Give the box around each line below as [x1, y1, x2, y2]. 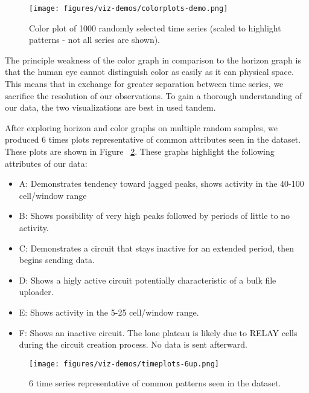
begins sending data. [19, 253, 95, 266]
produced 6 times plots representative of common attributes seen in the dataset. [5, 133, 301, 146]
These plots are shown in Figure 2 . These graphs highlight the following [5, 145, 275, 157]
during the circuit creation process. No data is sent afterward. [19, 338, 247, 351]
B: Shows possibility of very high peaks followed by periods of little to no [19, 209, 290, 222]
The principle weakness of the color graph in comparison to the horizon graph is [5, 53, 301, 66]
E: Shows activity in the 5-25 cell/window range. [19, 305, 199, 318]
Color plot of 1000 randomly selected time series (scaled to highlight [29, 21, 281, 34]
